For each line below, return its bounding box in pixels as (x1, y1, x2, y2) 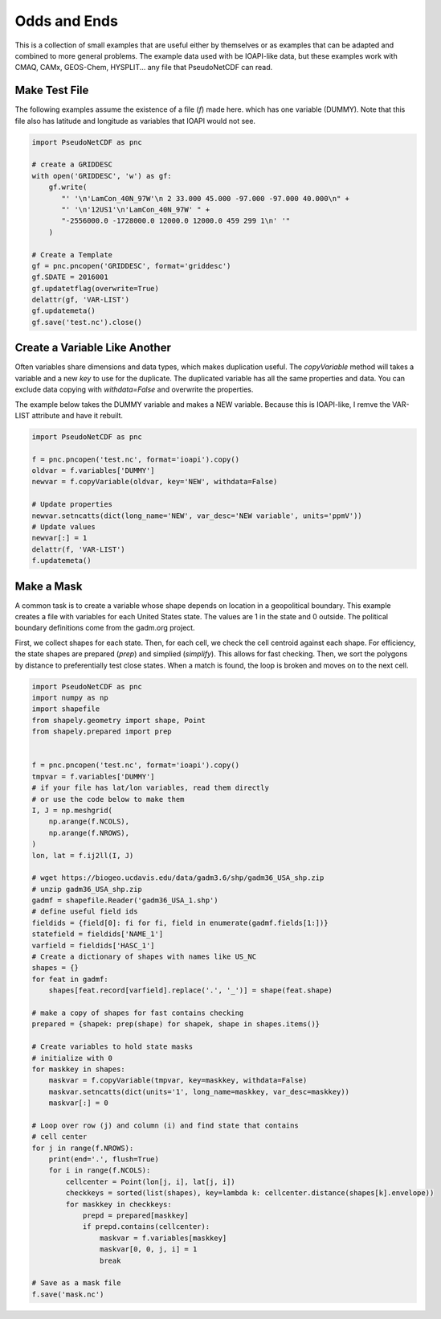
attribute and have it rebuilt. (31, 410, 124, 420)
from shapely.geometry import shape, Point (31, 716, 206, 725)
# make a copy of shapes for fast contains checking (31, 1008, 244, 1017)
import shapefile (31, 705, 100, 713)
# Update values (31, 523, 96, 532)
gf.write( (48, 183, 88, 192)
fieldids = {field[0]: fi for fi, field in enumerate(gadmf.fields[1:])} (31, 918, 329, 927)
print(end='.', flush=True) (48, 1155, 160, 1164)
